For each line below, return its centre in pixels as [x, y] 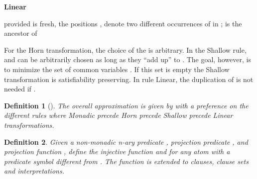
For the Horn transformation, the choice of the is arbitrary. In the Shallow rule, [125, 49]
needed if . [20, 89]
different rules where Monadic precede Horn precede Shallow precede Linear [119, 115]
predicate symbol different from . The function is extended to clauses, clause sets [126, 161]
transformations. [29, 125]
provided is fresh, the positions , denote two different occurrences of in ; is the [123, 23]
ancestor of [21, 33]
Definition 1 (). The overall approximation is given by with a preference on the [126, 105]
